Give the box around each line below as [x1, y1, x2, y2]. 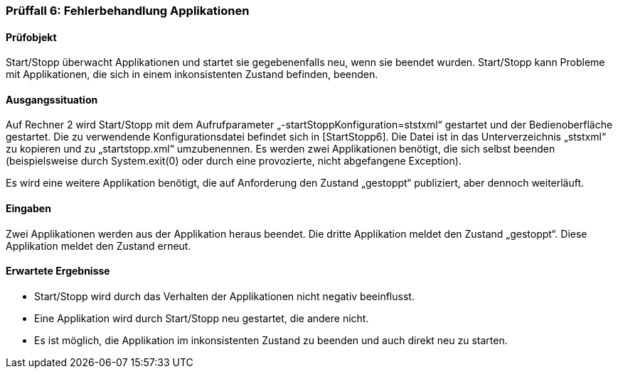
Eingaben [6, 202, 51, 215]
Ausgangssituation [6, 93, 98, 106]
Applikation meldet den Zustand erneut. [6, 239, 191, 252]
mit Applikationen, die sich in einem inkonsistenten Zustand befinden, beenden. [6, 68, 378, 81]
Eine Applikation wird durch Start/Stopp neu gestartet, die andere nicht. [34, 312, 369, 324]
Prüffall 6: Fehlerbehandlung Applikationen [6, 4, 250, 18]
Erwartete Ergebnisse [6, 265, 110, 277]
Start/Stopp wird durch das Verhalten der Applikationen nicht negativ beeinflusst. [34, 290, 415, 302]
